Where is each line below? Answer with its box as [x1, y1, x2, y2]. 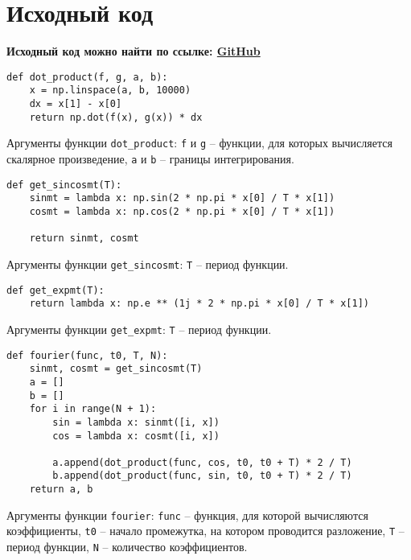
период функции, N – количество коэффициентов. [6, 538, 248, 555]
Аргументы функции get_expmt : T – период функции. [6, 320, 272, 337]
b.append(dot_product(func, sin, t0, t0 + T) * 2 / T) [52, 470, 352, 482]
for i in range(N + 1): [29, 403, 157, 415]
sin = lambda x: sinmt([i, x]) [52, 416, 220, 428]
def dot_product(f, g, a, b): [6, 71, 168, 83]
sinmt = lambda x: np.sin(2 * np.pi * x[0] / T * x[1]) [29, 192, 335, 204]
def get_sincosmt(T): [6, 179, 122, 191]
